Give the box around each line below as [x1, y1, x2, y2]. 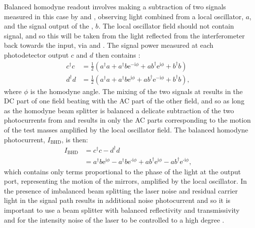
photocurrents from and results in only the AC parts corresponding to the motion [4, 115, 251, 125]
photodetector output [4, 49, 69, 60]
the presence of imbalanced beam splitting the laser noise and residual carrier [4, 185, 238, 195]
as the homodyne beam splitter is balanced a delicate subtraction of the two [4, 105, 234, 115]
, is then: [61, 134, 88, 144]
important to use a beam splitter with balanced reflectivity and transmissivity [4, 205, 240, 215]
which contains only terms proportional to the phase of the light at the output [4, 166, 241, 176]
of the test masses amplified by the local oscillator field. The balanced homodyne [4, 125, 249, 134]
